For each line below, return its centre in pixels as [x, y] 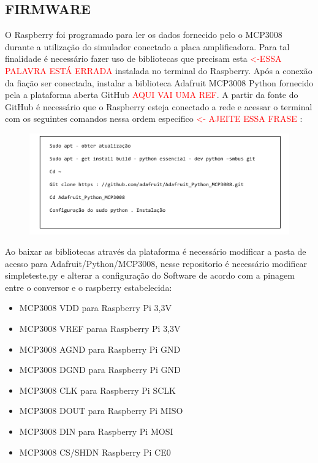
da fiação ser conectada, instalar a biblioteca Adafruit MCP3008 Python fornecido [159, 82]
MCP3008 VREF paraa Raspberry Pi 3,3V [100, 329]
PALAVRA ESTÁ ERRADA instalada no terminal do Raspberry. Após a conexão [159, 70]
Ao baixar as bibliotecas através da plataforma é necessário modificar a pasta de [156, 251]
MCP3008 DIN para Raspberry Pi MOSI [96, 431]
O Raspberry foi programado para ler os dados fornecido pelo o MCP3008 [144, 35]
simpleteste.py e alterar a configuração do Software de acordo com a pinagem [150, 275]
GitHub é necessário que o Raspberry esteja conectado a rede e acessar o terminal [159, 106]
